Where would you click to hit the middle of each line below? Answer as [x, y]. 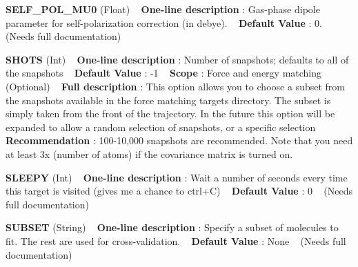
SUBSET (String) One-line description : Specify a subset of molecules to [172, 227]
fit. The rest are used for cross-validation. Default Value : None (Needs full [176, 240]
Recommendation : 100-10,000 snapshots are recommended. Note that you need [179, 140]
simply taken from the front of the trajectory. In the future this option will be [170, 113]
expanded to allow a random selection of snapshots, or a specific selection [161, 127]
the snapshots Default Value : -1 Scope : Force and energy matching [164, 73]
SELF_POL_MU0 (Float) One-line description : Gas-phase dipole [163, 9]
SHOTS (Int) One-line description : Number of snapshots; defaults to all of [177, 59]
